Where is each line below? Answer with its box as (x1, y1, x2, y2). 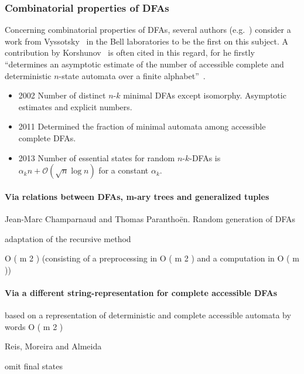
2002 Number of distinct (18, 89, 106, 101)
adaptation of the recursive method (5, 232, 131, 244)
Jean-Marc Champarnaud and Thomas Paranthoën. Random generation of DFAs (5, 212, 295, 225)
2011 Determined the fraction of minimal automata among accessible (18, 120, 266, 132)
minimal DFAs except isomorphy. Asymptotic (123, 89, 286, 101)
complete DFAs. (18, 131, 76, 144)
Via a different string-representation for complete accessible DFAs (5, 286, 278, 298)
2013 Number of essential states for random (18, 151, 175, 164)
